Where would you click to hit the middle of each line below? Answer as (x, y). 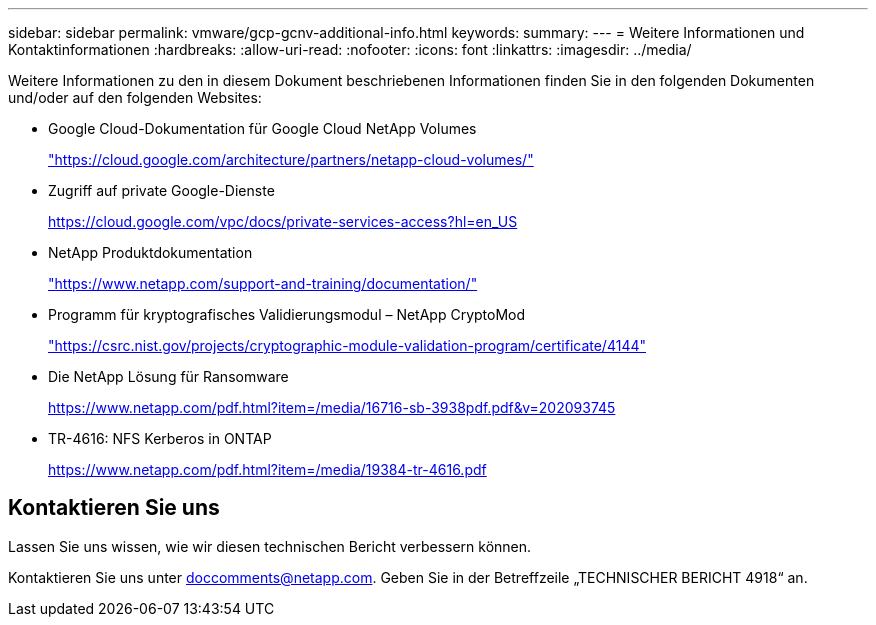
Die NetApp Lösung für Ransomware (168, 376)
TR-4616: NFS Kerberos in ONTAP (160, 438)
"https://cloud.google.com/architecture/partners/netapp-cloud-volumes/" (291, 159)
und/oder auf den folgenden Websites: (135, 97)
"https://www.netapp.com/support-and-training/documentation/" (263, 283)
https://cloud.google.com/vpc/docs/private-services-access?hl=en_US (283, 221)
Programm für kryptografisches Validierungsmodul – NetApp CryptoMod (287, 314)
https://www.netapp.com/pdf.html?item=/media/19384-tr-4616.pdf (267, 469)
